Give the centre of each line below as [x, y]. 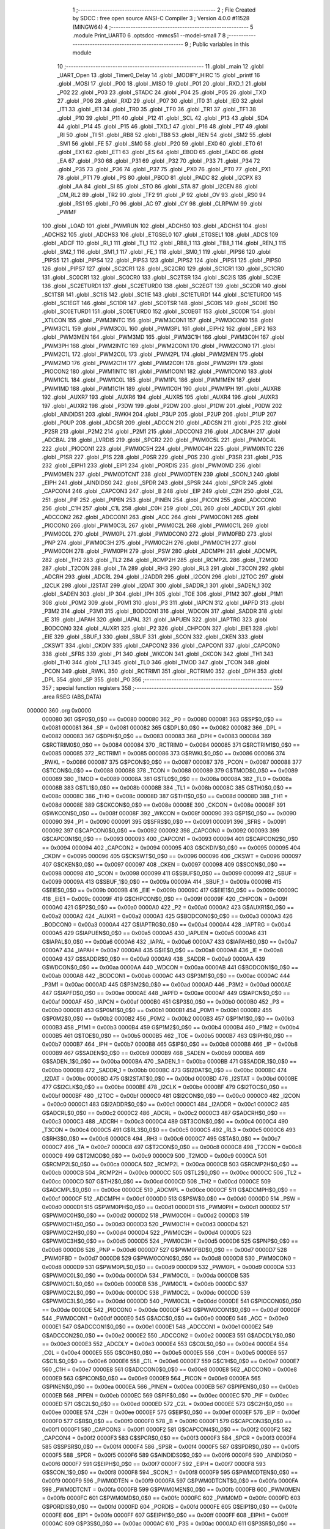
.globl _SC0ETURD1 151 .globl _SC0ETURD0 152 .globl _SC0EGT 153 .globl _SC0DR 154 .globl [158, 311]
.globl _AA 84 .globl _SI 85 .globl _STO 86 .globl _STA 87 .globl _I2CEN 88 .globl [157, 186]
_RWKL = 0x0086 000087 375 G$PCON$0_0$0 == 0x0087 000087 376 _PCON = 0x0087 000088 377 [172, 762]
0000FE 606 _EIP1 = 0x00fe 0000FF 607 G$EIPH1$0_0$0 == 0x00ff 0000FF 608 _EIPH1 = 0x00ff [165, 1515]
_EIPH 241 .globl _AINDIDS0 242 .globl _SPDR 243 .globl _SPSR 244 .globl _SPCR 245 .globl [157, 483]
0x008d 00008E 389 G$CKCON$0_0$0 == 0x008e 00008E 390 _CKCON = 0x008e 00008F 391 [163, 805]
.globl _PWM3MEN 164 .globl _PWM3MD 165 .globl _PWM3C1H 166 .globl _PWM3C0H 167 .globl [163, 337]
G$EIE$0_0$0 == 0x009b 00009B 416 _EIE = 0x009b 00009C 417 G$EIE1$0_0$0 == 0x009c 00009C [170, 890]
